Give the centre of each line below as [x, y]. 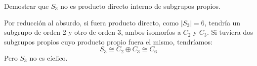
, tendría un [222, 22]
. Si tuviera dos [230, 32]
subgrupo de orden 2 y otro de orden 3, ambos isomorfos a [92, 32]
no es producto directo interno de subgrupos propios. [140, 6]
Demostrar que [26, 6]
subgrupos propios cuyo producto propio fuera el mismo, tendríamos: [108, 41]
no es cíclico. [48, 57]
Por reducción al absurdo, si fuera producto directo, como [91, 22]
